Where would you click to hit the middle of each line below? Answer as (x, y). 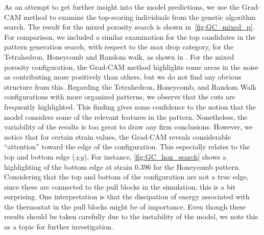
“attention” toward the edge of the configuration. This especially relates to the (127, 147)
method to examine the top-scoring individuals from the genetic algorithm (140, 17)
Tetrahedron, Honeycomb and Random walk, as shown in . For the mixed (119, 56)
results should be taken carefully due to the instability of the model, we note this (131, 216)
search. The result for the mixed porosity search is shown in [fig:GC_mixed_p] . (129, 27)
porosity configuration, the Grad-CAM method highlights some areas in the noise (131, 67)
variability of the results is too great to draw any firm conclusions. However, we (128, 127)
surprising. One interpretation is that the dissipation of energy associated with (127, 197)
